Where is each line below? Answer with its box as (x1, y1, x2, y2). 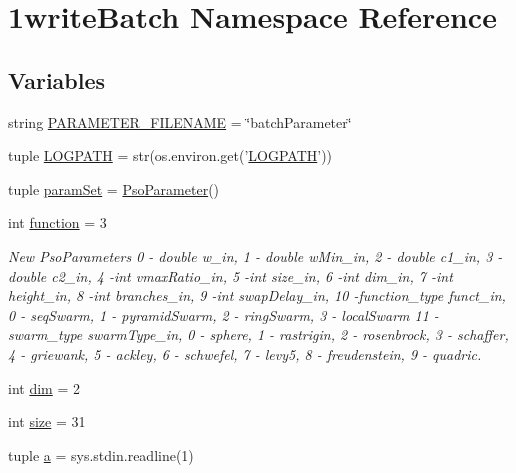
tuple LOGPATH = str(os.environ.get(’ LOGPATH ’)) (8, 145, 333, 166)
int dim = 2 (8, 377, 80, 398)
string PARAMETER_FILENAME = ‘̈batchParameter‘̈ (8, 111, 352, 132)
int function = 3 (8, 212, 107, 233)
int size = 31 (8, 411, 86, 432)
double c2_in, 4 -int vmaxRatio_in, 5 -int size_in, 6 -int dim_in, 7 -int (8, 265, 453, 286)
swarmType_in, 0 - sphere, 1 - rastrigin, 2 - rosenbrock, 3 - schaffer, (87, 324, 509, 345)
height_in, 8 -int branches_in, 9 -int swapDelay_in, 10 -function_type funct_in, (8, 285, 506, 306)
